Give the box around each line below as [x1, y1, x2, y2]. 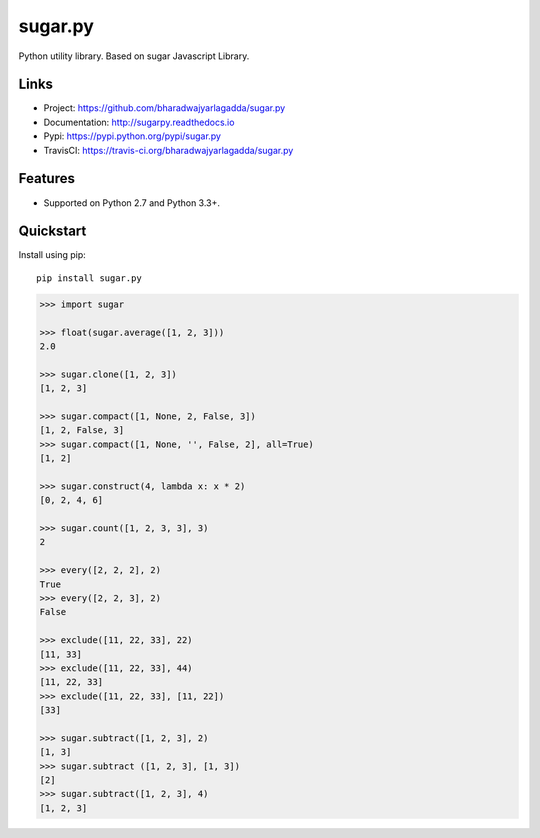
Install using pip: [18, 249, 87, 261]
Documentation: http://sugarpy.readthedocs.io [43, 116, 235, 128]
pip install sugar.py [36, 272, 142, 284]
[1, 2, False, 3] [39, 425, 125, 436]
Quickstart [18, 223, 87, 240]
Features [18, 170, 75, 187]
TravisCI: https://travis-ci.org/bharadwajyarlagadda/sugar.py [43, 144, 294, 156]
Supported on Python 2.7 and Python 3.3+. [43, 196, 220, 209]
